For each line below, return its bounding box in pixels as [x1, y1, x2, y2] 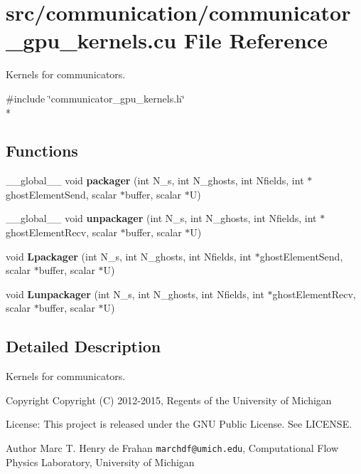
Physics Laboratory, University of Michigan [6, 454, 195, 469]
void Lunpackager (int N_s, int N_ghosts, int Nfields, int [6, 286, 264, 301]
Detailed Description [6, 335, 161, 357]
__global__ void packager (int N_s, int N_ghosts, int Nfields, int [6, 173, 304, 188]
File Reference [183, 26, 328, 55]
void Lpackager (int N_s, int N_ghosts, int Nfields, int [6, 248, 252, 263]
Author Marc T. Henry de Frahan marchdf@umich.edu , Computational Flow [6, 441, 339, 455]
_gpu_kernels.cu [6, 26, 177, 55]
